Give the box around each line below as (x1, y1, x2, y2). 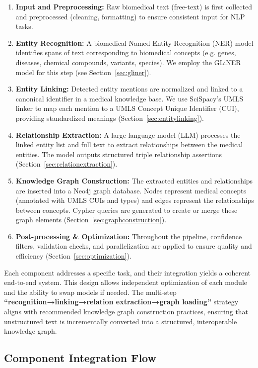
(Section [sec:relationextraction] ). (15, 159, 118, 169)
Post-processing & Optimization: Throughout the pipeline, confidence (15, 231, 242, 241)
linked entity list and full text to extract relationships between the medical (15, 139, 243, 150)
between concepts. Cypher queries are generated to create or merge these (15, 204, 238, 215)
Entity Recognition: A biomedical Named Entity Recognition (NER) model (15, 37, 254, 48)
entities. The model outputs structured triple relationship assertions (15, 149, 222, 159)
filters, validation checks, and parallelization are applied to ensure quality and (15, 241, 252, 251)
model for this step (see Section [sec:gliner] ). (15, 67, 151, 77)
